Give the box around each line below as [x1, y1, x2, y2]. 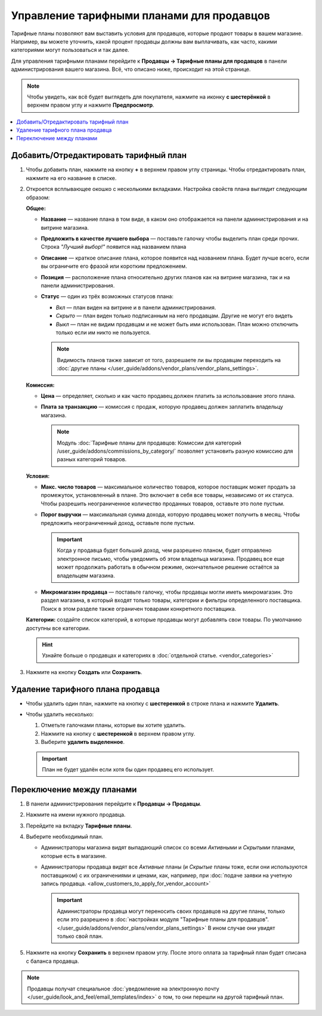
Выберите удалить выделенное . [41, 739, 125, 746]
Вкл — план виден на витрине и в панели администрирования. [55, 304, 216, 311]
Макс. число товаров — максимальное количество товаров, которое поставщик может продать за [41, 483, 296, 490]
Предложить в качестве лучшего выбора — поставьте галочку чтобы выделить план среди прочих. [41, 235, 299, 242]
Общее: [26, 205, 46, 212]
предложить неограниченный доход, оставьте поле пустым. [41, 519, 195, 526]
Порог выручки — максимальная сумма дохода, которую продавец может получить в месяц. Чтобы [41, 511, 301, 518]
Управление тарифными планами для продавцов [11, 9, 271, 22]
